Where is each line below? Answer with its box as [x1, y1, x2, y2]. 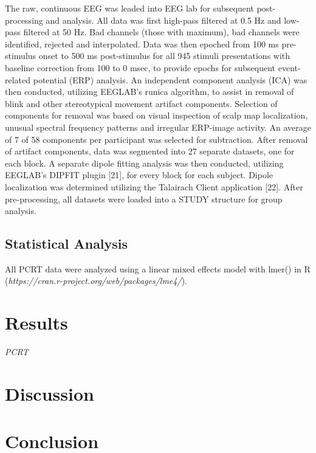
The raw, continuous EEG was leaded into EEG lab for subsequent [5, 2, 254, 14]
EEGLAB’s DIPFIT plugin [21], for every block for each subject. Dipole [5, 168, 273, 181]
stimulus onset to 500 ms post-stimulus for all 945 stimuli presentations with [5, 49, 290, 62]
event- [278, 61, 301, 74]
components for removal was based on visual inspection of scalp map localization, [5, 109, 308, 122]
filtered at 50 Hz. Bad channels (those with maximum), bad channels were [23, 26, 300, 38]
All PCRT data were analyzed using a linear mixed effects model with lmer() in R [5, 262, 311, 275]
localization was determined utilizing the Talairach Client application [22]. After [5, 180, 303, 193]
